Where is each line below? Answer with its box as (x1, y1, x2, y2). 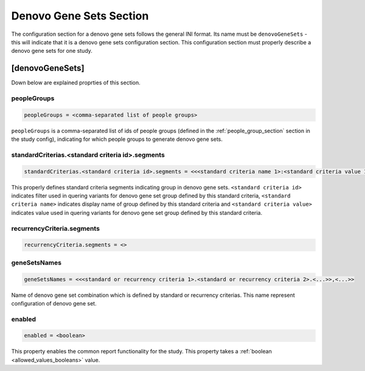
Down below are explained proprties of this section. (11, 79, 141, 86)
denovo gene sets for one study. (11, 47, 92, 55)
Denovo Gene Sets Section (11, 9, 149, 22)
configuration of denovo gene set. (11, 299, 97, 307)
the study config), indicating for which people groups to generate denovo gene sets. (11, 135, 223, 143)
